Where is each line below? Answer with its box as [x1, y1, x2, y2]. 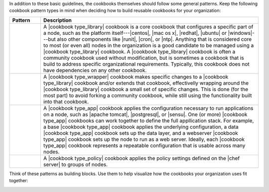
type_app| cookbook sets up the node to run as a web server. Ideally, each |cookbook [43, 136, 245, 143]
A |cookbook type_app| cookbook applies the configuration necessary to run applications [43, 104, 254, 111]
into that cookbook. [43, 98, 89, 105]
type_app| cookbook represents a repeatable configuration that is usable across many [43, 142, 246, 149]
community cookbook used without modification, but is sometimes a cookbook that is [43, 54, 244, 61]
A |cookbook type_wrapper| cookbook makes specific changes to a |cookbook [43, 73, 229, 80]
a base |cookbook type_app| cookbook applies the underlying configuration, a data [43, 123, 239, 130]
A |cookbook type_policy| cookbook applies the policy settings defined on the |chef [43, 155, 240, 162]
